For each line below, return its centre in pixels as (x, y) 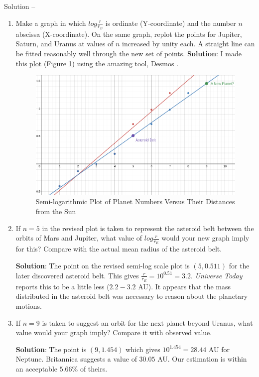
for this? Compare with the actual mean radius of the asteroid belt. (119, 249)
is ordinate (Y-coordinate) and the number (171, 23)
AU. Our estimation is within (202, 359)
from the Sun (56, 211)
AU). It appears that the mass (184, 286)
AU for (219, 349)
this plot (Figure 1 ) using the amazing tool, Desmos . (97, 63)
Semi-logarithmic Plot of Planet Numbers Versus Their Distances (135, 201)
